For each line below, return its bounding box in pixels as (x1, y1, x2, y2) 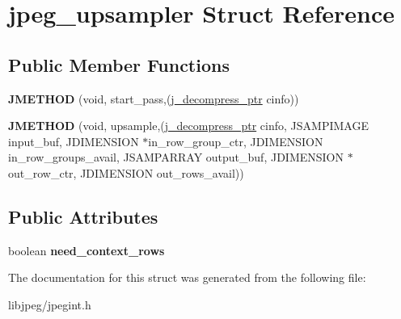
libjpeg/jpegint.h (8, 296, 91, 313)
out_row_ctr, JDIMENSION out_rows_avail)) (8, 164, 244, 181)
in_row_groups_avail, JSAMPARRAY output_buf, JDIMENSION (8, 149, 344, 166)
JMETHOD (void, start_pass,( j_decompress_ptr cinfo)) (8, 90, 299, 107)
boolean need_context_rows (8, 241, 165, 258)
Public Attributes (8, 204, 158, 229)
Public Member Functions (8, 52, 230, 77)
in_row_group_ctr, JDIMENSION (148, 132, 323, 149)
